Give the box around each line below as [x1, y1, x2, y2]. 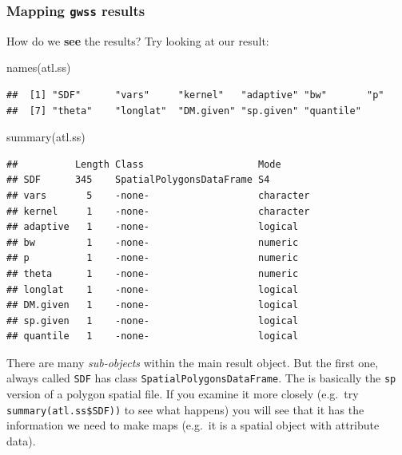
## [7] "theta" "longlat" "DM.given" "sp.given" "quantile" [6, 105, 361, 117]
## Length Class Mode [6, 158, 281, 170]
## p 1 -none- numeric [6, 252, 299, 264]
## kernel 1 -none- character [6, 205, 310, 217]
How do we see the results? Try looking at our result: [6, 32, 269, 49]
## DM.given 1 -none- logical [6, 299, 299, 311]
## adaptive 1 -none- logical [6, 221, 299, 233]
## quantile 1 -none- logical [6, 330, 299, 342]
